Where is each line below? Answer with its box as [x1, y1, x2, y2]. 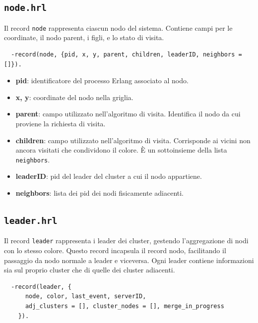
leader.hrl [4, 215, 58, 226]
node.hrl [4, 2, 47, 13]
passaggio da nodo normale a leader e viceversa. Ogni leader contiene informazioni [4, 255, 254, 265]
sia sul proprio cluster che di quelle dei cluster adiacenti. [4, 265, 175, 275]
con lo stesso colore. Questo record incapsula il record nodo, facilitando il [4, 245, 226, 256]
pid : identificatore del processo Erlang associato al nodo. [15, 75, 189, 86]
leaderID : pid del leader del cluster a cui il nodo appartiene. [15, 171, 202, 181]
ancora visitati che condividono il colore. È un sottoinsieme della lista [15, 145, 227, 155]
